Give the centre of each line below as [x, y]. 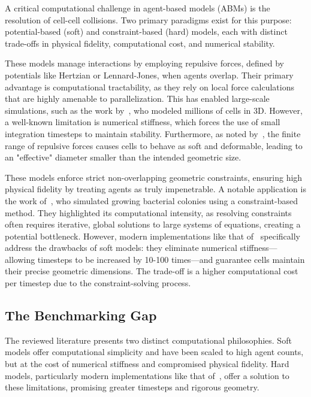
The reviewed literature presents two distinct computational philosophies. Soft [148, 340]
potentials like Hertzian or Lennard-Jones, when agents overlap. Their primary [149, 75]
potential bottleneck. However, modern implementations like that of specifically [153, 236]
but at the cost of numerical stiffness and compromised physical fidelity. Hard [147, 364]
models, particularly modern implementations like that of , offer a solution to [147, 375]
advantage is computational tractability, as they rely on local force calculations [150, 87]
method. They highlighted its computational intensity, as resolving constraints [148, 212]
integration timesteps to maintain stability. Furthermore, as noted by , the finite [153, 133]
